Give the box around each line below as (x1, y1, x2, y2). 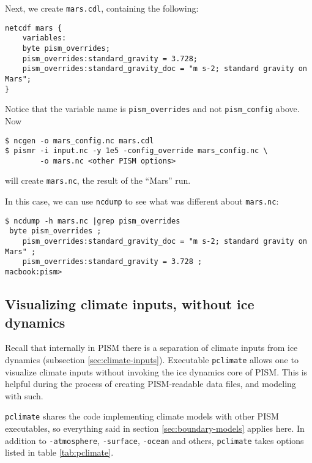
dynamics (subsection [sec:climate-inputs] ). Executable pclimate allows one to (5, 353, 299, 366)
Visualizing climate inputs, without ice (5, 295, 254, 314)
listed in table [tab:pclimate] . (5, 446, 114, 459)
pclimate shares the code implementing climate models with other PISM (5, 410, 279, 423)
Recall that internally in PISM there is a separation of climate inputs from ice (5, 341, 298, 354)
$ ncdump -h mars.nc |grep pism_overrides (5, 216, 180, 225)
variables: (22, 34, 67, 43)
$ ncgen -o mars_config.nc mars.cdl (5, 136, 154, 145)
